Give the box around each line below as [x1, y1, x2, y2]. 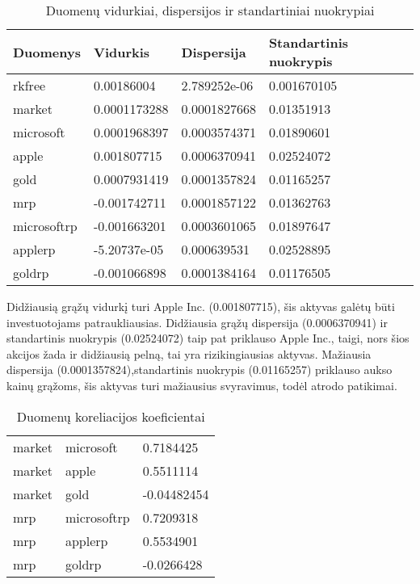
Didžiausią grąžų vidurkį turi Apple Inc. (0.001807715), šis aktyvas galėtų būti [6, 298, 395, 314]
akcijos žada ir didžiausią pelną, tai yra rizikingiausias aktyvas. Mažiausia [6, 345, 372, 362]
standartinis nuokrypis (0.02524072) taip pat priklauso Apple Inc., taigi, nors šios [6, 330, 409, 347]
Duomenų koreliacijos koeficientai [16, 406, 205, 426]
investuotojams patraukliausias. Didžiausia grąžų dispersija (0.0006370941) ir [6, 313, 388, 330]
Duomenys [13, 42, 81, 61]
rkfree [13, 76, 46, 95]
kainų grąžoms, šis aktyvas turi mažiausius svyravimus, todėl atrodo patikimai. [6, 376, 397, 393]
